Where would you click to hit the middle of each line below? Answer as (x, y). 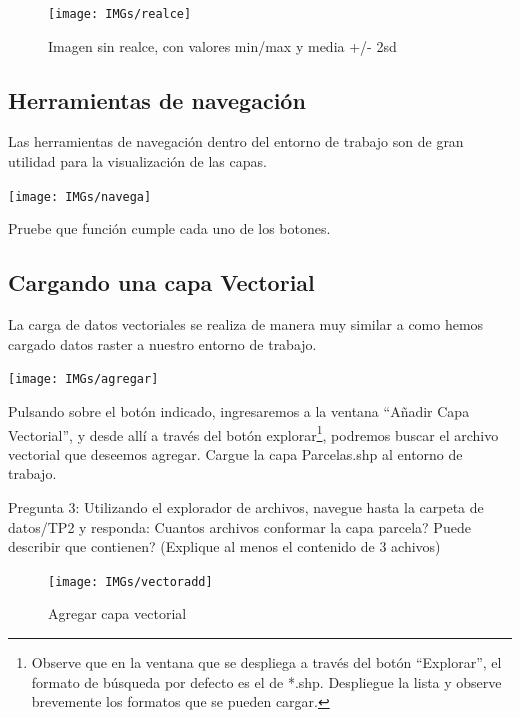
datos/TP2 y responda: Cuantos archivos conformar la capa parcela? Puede (239, 526)
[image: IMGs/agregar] (83, 379)
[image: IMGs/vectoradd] (130, 581)
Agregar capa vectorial (117, 613)
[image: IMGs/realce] (120, 14)
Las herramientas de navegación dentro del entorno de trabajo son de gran (236, 141)
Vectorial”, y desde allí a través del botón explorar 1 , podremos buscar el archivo (253, 433)
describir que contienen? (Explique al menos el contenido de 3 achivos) (224, 546)
